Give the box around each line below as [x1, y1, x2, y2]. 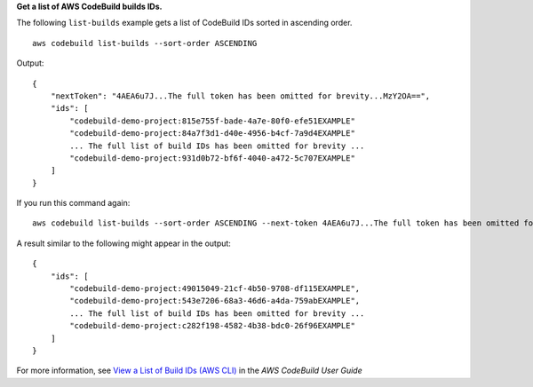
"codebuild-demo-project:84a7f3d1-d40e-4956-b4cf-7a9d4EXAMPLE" [69, 129, 355, 138]
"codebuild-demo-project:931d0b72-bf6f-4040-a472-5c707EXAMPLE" [69, 153, 355, 163]
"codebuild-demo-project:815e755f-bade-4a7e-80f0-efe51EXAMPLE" [69, 115, 355, 126]
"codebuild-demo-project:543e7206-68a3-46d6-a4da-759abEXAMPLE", [69, 296, 361, 306]
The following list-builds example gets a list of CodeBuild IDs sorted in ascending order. [16, 18, 353, 28]
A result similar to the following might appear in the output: [16, 238, 231, 249]
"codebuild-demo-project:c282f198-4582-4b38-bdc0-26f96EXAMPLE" [69, 320, 355, 331]
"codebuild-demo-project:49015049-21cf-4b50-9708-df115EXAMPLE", [69, 284, 361, 294]
